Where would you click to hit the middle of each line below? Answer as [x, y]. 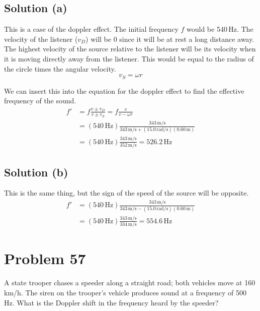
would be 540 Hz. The [220, 29]
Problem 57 [45, 258]
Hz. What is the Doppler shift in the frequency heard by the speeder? [111, 302]
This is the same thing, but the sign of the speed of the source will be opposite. [126, 193]
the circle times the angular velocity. [60, 68]
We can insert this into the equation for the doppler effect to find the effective [124, 90]
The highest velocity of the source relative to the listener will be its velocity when [130, 49]
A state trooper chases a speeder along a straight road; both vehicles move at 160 [130, 283]
